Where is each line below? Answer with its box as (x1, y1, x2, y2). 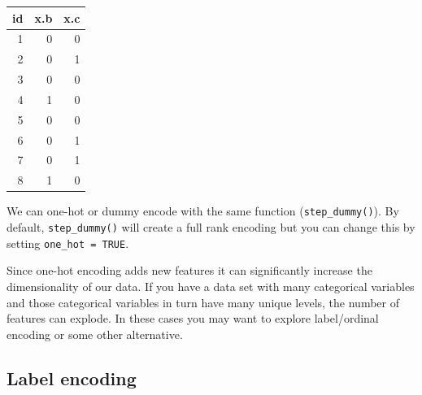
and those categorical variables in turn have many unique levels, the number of (7, 293, 399, 310)
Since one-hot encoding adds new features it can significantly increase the (7, 262, 372, 279)
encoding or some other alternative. (7, 325, 183, 342)
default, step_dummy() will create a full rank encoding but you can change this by (7, 219, 415, 235)
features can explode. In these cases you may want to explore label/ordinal (7, 310, 379, 327)
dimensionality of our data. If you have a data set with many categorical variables (7, 277, 415, 294)
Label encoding (7, 365, 137, 390)
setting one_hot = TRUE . (7, 234, 129, 251)
